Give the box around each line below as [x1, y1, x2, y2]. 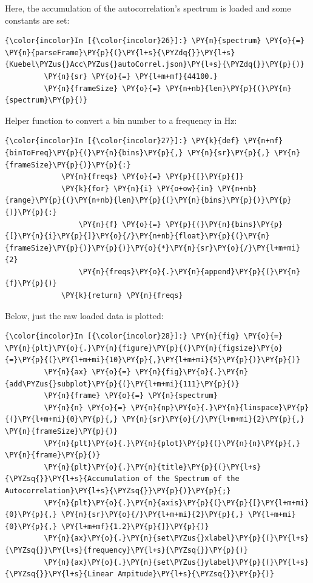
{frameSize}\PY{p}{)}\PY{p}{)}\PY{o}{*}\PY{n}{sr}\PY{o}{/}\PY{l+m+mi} [5, 243, 300, 252]
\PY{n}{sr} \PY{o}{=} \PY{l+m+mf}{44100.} [44, 72, 218, 81]
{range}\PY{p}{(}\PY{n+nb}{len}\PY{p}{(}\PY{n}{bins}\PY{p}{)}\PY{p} [5, 196, 292, 205]
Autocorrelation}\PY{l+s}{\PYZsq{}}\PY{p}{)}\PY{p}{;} [5, 486, 231, 495]
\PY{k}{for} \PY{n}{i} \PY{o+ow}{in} [61, 184, 214, 193]
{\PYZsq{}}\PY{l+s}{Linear [5, 570, 113, 579]
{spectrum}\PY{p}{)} [5, 96, 88, 105]
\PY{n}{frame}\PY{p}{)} [5, 451, 101, 460]
